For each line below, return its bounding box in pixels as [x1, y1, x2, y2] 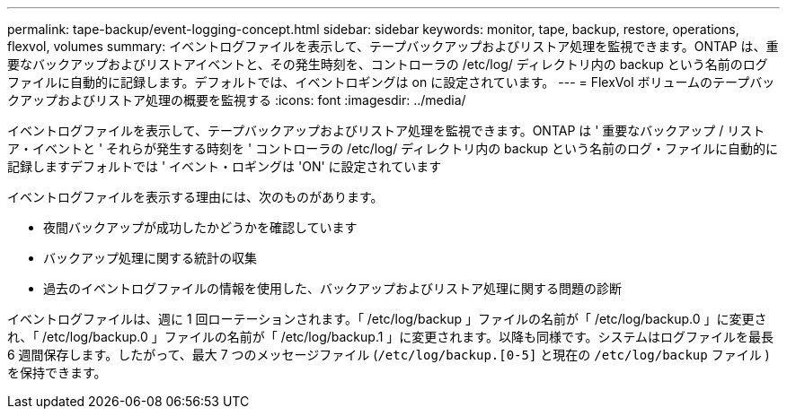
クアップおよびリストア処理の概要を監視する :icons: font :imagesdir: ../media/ [7, 92, 466, 108]
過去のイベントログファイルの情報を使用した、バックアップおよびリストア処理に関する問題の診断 [43, 281, 622, 296]
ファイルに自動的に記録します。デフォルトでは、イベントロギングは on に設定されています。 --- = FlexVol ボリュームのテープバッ [7, 74, 775, 90]
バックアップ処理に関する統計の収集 [43, 250, 257, 265]
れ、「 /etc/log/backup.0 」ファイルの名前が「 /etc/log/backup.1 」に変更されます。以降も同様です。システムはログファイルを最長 [7, 329, 774, 344]
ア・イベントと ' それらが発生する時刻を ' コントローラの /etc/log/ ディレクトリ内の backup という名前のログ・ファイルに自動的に [7, 141, 779, 156]
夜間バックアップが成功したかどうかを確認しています [43, 220, 358, 235]
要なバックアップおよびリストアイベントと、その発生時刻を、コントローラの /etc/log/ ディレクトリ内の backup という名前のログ [7, 56, 768, 72]
